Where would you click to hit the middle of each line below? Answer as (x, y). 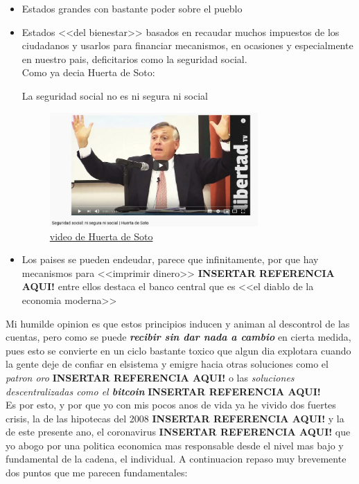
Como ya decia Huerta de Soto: (88, 72)
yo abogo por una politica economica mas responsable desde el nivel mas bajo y (175, 445)
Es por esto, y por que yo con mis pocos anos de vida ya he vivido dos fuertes (171, 405)
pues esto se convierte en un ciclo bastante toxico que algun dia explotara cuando (178, 350)
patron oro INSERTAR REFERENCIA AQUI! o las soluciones (150, 377)
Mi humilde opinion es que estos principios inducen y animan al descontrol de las (178, 323)
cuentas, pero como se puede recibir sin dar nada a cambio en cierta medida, (178, 337)
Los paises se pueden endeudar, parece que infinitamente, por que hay (170, 259)
